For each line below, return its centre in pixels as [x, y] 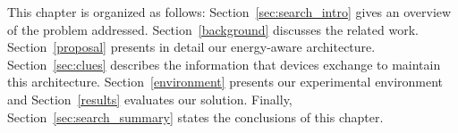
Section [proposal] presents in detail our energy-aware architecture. [191, 47]
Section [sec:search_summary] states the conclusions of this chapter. [195, 116]
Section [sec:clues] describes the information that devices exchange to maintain [224, 64]
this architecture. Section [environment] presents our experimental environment [225, 82]
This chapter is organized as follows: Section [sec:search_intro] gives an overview [229, 12]
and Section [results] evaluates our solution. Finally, [150, 99]
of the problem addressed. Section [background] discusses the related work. [213, 29]
